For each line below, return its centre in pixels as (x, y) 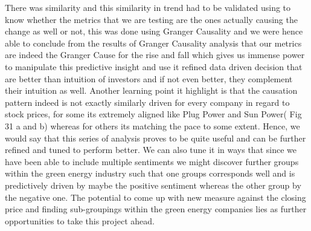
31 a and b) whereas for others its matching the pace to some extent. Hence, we (152, 125)
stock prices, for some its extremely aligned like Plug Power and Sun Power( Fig (153, 114)
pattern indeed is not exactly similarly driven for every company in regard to (147, 102)
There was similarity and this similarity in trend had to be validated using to (148, 7)
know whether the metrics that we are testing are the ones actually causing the (151, 19)
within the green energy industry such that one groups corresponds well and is (150, 173)
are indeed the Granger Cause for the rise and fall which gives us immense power (155, 55)
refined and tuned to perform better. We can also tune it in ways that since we (151, 150)
